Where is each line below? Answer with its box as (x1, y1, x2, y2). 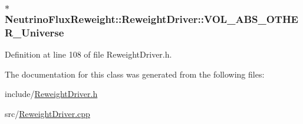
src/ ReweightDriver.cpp (5, 107, 90, 119)
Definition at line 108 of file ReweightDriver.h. (5, 48, 172, 61)
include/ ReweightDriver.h (5, 88, 98, 100)
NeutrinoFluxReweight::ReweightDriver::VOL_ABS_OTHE (5, 11, 298, 26)
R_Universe (5, 25, 64, 39)
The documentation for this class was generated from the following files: (5, 68, 265, 80)
